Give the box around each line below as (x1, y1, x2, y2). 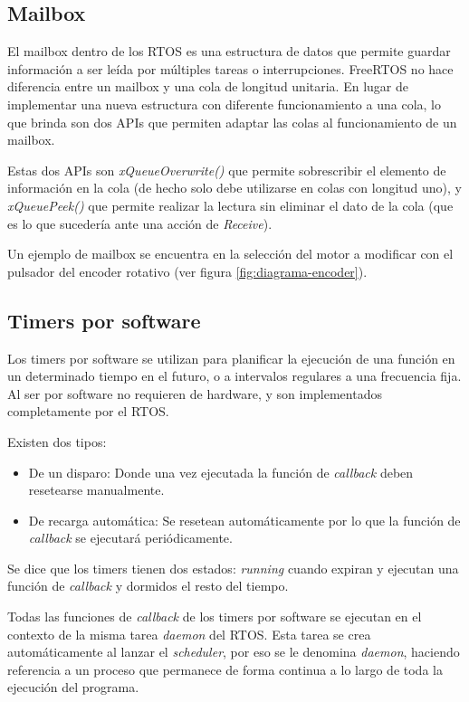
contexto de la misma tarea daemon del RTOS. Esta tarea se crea (7, 624, 371, 643)
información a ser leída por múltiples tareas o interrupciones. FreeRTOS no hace (7, 59, 454, 78)
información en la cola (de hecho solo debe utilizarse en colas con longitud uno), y (7, 178, 462, 197)
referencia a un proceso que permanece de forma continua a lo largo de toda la (7, 659, 443, 678)
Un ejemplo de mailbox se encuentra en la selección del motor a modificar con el (7, 244, 454, 263)
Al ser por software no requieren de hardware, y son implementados (7, 384, 382, 403)
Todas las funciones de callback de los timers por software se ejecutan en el (7, 607, 422, 626)
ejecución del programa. (7, 678, 139, 697)
